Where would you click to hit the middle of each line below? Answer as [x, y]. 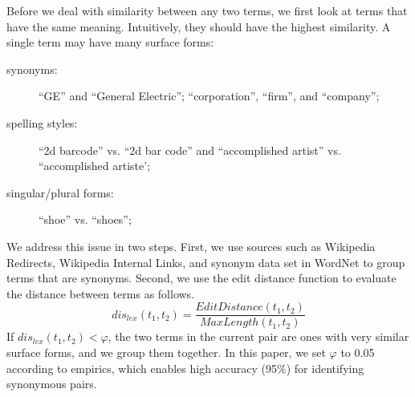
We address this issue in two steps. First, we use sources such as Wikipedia [191, 246]
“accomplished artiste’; [95, 166]
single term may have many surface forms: [110, 42]
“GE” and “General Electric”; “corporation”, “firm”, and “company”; [209, 96]
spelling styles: [42, 122]
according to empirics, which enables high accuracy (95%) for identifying [185, 368]
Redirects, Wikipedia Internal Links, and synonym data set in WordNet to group [206, 262]
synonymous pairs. [52, 384]
